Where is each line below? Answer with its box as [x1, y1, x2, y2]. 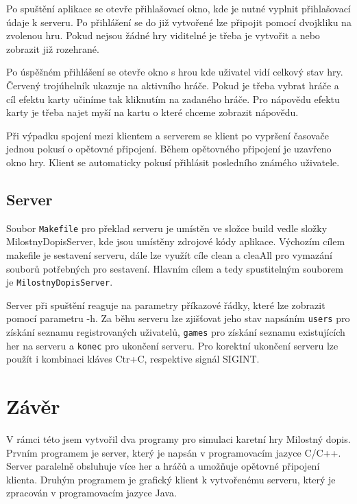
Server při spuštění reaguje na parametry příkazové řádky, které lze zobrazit [6, 297, 325, 312]
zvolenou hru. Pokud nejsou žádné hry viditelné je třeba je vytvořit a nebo [6, 28, 320, 43]
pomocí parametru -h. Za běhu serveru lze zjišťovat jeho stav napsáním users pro [6, 311, 350, 325]
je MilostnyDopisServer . [6, 275, 113, 289]
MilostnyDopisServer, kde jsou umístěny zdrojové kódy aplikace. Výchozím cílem [6, 234, 345, 249]
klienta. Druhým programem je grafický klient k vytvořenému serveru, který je [6, 472, 336, 486]
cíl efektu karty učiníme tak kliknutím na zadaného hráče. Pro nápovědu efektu [6, 91, 340, 106]
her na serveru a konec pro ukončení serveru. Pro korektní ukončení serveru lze [6, 338, 338, 352]
